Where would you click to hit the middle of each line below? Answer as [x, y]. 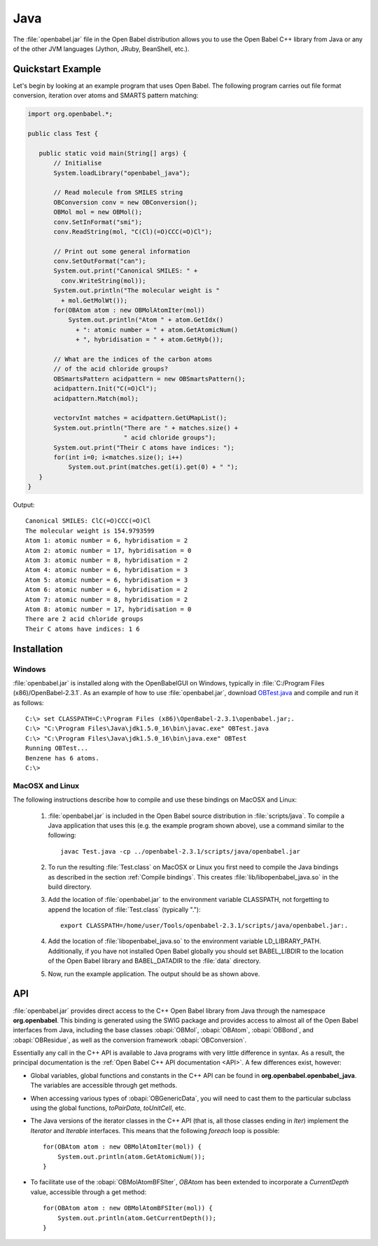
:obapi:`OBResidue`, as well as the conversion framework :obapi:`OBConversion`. [130, 1040]
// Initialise [78, 163]
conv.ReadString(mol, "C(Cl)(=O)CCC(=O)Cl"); [133, 232]
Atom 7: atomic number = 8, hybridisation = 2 [107, 600]
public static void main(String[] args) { [113, 153]
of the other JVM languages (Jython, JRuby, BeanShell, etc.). [101, 48]
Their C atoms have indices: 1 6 [83, 629]
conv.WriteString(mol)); [103, 281]
